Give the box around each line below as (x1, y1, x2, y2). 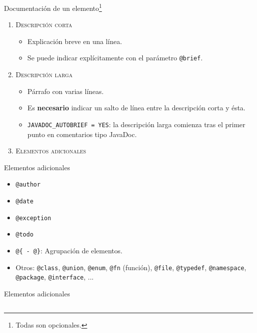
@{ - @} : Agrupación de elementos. (15, 245, 123, 255)
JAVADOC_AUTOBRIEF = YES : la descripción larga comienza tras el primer (27, 119, 246, 129)
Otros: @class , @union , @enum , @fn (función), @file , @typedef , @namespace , (15, 262, 247, 272)
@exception (15, 214, 51, 222)
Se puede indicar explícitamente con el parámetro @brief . (27, 52, 203, 63)
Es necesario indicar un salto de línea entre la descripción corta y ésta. (27, 102, 246, 113)
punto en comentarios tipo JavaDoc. (27, 129, 137, 139)
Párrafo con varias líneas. (27, 86, 104, 96)
